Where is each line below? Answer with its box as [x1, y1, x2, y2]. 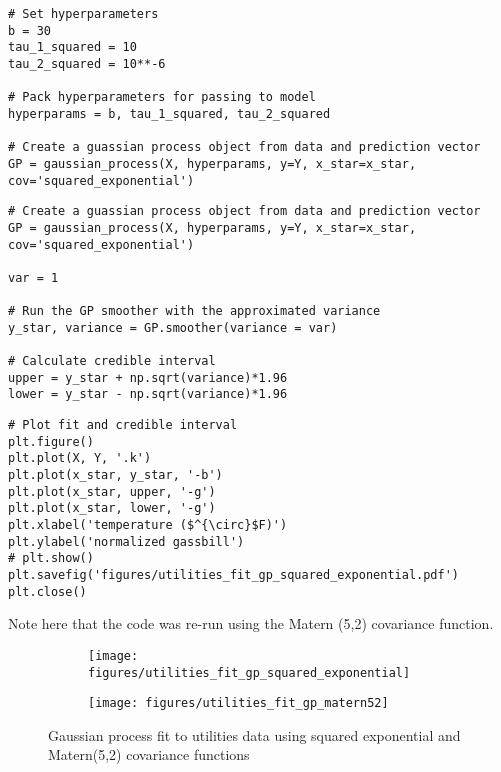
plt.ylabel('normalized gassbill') [8, 534, 245, 549]
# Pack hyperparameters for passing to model [8, 90, 316, 105]
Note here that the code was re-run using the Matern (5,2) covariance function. [8, 613, 494, 634]
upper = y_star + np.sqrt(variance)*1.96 [8, 370, 288, 385]
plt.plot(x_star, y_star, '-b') [8, 468, 223, 483]
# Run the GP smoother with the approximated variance [8, 304, 381, 319]
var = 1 [8, 270, 59, 285]
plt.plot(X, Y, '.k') [8, 451, 152, 466]
